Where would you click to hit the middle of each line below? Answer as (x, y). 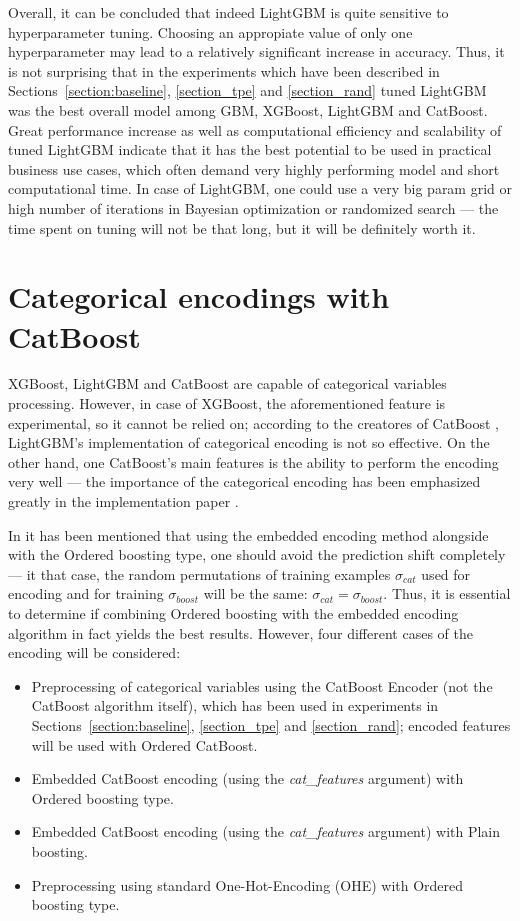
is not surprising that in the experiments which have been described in (224, 70)
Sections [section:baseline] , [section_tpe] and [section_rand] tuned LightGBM (247, 90)
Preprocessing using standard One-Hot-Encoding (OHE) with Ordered (247, 884)
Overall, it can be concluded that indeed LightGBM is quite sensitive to (228, 12)
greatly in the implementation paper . (123, 501)
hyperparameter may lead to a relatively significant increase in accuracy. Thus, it (256, 51)
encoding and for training (86, 593)
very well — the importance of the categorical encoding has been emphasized (244, 481)
